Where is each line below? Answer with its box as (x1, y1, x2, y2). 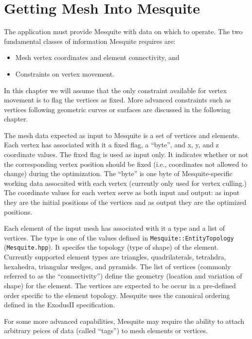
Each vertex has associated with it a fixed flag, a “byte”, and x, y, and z (4, 140, 219, 150)
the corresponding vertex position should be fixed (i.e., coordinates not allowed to (4, 159, 248, 169)
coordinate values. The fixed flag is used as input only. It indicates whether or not (4, 149, 249, 160)
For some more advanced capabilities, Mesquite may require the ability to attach (4, 316, 245, 326)
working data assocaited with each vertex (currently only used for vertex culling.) (4, 178, 247, 188)
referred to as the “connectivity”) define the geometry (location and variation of (4, 271, 242, 281)
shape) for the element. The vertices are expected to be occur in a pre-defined (4, 280, 236, 290)
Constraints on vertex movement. (15, 68, 115, 79)
